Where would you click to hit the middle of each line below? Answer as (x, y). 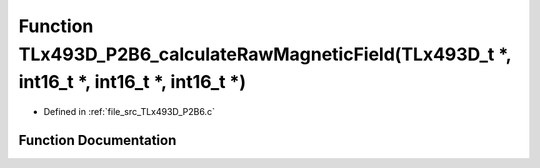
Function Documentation (97, 140)
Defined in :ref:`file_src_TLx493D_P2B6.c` (129, 112)
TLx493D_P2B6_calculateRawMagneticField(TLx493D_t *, (265, 54)
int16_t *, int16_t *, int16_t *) (132, 82)
